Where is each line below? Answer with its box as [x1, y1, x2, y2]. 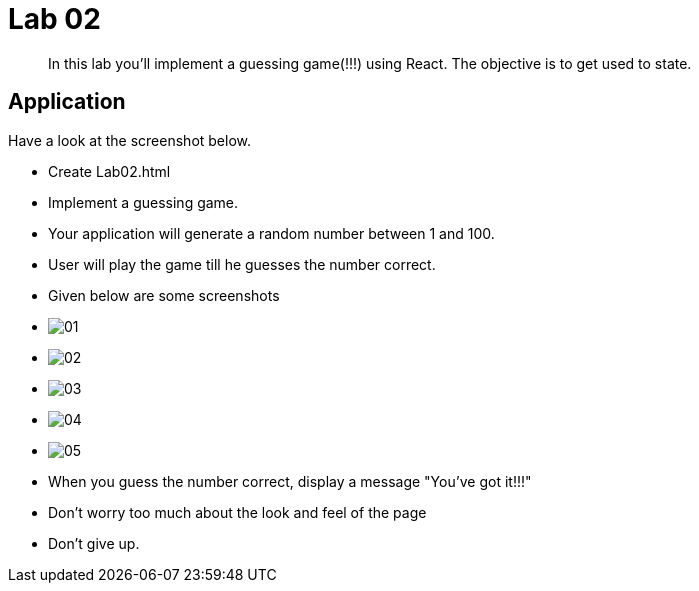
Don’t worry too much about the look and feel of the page [48, 503, 427, 521]
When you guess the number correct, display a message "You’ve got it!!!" [48, 472, 532, 490]
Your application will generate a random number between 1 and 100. [48, 224, 495, 242]
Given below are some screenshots [48, 286, 280, 304]
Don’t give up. [48, 534, 140, 552]
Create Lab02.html [48, 162, 171, 180]
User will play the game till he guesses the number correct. [48, 255, 436, 273]
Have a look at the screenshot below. [8, 131, 252, 149]
